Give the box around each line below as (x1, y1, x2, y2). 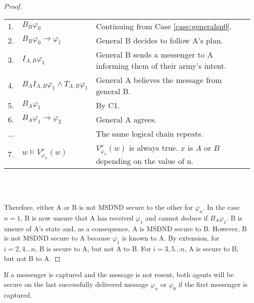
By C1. (96, 99, 120, 111)
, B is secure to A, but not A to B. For (35, 243, 151, 253)
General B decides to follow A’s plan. (96, 34, 223, 46)
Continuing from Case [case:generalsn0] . (96, 20, 232, 32)
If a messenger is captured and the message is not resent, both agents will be (4, 269, 234, 280)
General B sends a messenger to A (96, 48, 213, 60)
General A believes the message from (96, 74, 222, 85)
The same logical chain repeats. (96, 127, 204, 139)
